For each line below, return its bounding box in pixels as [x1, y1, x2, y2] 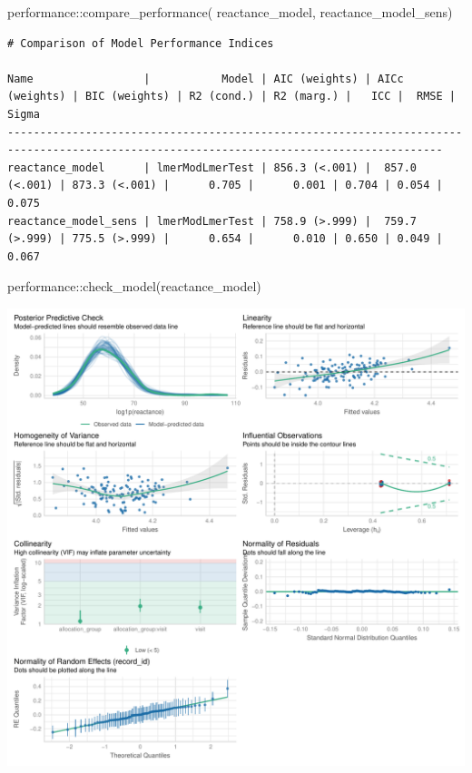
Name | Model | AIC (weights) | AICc [7, 72, 404, 85]
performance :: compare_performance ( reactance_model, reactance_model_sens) [7, 3, 453, 21]
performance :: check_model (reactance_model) [7, 277, 261, 296]
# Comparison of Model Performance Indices [7, 36, 274, 50]
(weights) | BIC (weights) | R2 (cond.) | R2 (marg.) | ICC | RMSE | [7, 90, 456, 103]
